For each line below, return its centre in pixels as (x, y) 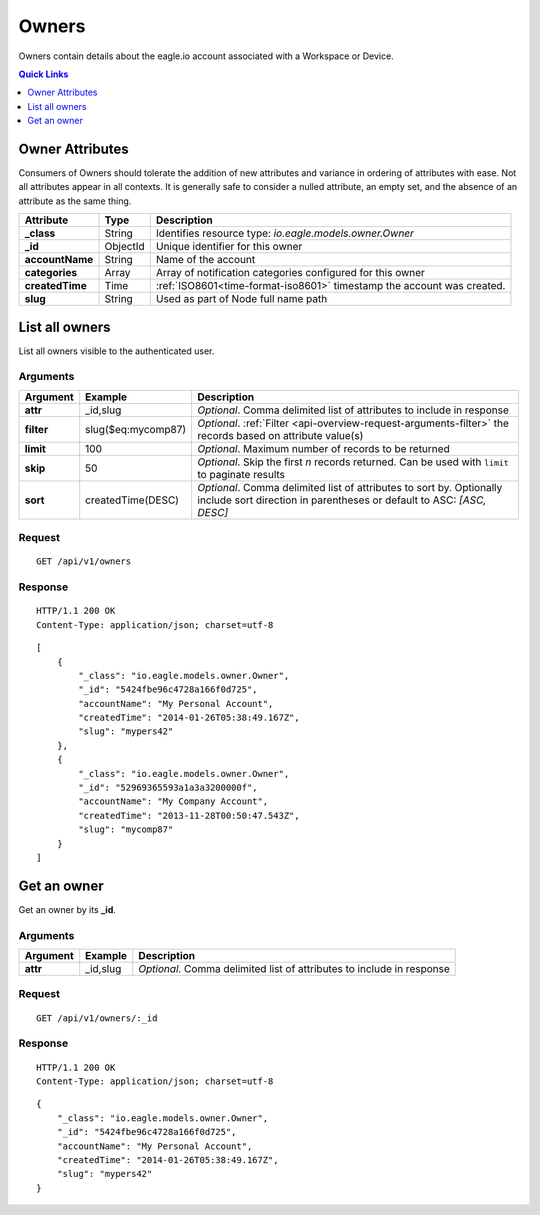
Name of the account (205, 260)
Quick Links (43, 74)
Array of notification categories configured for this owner (290, 273)
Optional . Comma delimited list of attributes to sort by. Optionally (350, 487)
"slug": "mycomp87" (126, 829)
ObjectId (124, 247)
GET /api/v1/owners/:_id (97, 1018)
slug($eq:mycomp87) (136, 429)
